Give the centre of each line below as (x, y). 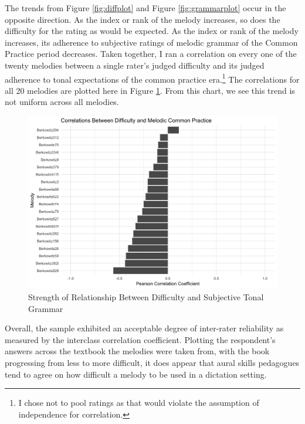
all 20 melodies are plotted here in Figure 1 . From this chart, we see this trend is (150, 90)
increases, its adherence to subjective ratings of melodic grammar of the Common (151, 42)
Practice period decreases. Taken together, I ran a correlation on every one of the (151, 54)
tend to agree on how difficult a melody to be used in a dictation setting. (136, 374)
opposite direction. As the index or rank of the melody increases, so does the (143, 19)
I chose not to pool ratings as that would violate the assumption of (139, 403)
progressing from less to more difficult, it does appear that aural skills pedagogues (152, 362)
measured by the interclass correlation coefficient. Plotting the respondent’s (140, 339)
